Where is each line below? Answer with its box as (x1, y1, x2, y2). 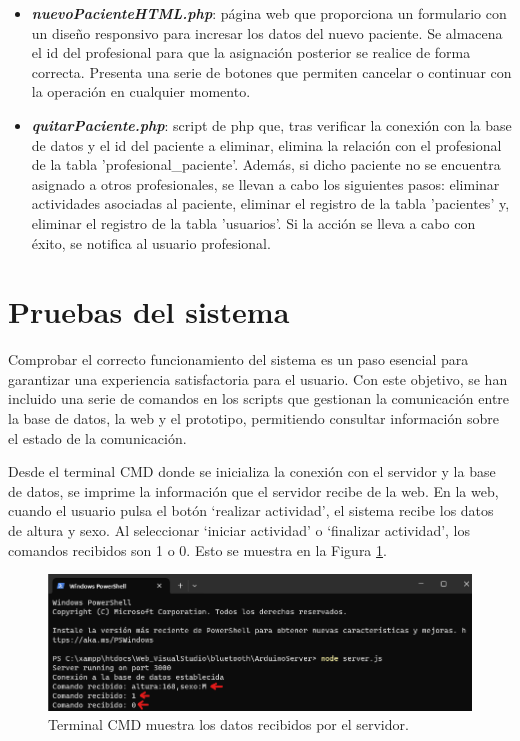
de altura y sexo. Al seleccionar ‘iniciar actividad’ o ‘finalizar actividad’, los (8, 520, 471, 540)
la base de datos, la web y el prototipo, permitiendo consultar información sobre (8, 408, 499, 429)
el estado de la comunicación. (8, 427, 187, 448)
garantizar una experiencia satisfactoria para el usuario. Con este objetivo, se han (8, 368, 508, 389)
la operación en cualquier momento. (31, 81, 251, 102)
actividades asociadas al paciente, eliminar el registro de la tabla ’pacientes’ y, (31, 193, 510, 214)
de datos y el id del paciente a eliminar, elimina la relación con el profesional (31, 134, 502, 155)
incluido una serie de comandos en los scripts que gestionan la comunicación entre (8, 388, 510, 409)
